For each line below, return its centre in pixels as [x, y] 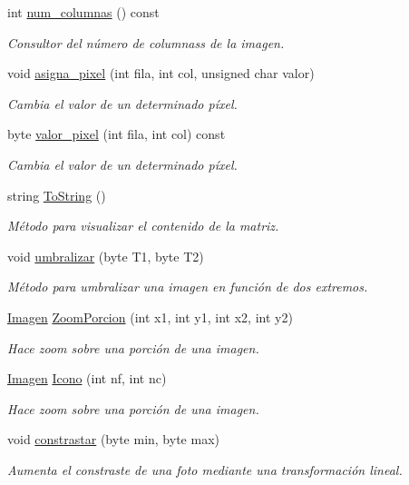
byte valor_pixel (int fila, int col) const [117, 134]
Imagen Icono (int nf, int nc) [87, 378]
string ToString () [57, 195]
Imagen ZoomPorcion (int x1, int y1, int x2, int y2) [150, 317]
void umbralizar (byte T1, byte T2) [106, 256]
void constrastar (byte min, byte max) [113, 439]
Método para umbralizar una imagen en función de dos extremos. [188, 287]
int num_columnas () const [83, 12]
